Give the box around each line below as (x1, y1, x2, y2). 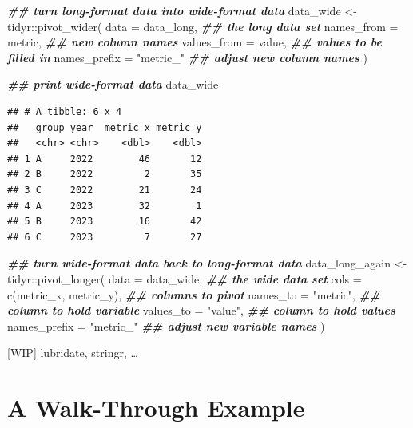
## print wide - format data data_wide (7, 76, 219, 93)
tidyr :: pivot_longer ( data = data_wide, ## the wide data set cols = (7, 270, 362, 287)
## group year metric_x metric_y (7, 121, 202, 133)
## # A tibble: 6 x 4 (7, 105, 122, 117)
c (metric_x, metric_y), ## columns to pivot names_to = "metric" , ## (7, 286, 381, 303)
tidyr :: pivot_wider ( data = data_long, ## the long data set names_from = (7, 18, 399, 34)
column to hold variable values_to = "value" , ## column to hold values (7, 302, 395, 319)
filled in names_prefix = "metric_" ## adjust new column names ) (7, 49, 367, 65)
